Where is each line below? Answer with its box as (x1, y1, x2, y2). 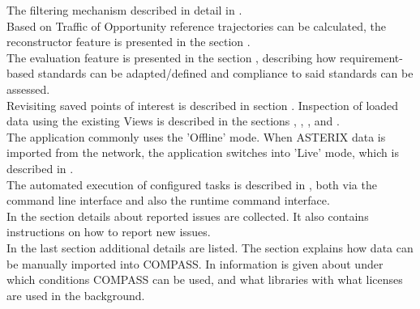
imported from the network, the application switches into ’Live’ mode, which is (6, 144, 399, 161)
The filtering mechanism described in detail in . (6, 2, 242, 18)
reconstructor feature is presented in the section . (6, 33, 251, 50)
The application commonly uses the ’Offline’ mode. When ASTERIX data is (6, 128, 386, 145)
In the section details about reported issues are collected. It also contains (6, 207, 369, 224)
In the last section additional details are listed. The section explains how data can (6, 239, 414, 256)
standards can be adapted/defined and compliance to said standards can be (37, 65, 414, 82)
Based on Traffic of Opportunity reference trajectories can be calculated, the (6, 17, 387, 34)
